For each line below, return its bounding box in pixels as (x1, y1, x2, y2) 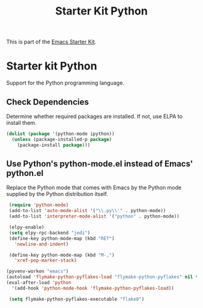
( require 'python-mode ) (8, 202, 69, 209)
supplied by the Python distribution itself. (6, 190, 109, 198)
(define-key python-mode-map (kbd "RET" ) (8, 235, 115, 242)
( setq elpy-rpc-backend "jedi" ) (8, 230, 91, 236)
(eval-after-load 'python (6, 280, 71, 286)
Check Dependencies (6, 96, 89, 107)
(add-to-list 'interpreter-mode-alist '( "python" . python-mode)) (8, 213, 180, 219)
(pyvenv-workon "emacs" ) (6, 268, 69, 275)
